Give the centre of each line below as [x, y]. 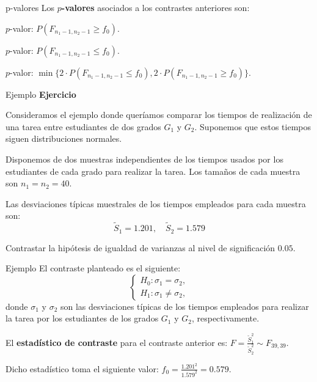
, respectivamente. [225, 318]
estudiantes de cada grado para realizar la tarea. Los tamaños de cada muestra [153, 171]
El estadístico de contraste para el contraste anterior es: [117, 342]
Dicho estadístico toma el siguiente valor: [82, 368]
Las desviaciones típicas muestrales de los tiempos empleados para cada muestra [156, 203]
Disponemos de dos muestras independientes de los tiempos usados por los [144, 159]
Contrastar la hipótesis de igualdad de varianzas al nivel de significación [140, 247]
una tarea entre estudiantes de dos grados [83, 126]
